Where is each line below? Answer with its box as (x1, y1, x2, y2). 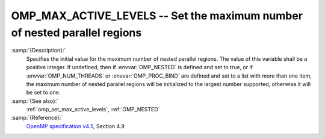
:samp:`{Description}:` (11, 47, 66, 54)
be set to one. (26, 89, 61, 96)
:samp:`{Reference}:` (11, 114, 63, 122)
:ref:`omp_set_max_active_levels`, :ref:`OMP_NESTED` (26, 106, 160, 113)
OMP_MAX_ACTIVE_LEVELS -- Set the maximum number (11, 9, 303, 22)
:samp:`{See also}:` (11, 97, 59, 105)
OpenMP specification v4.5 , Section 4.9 (26, 122, 125, 129)
